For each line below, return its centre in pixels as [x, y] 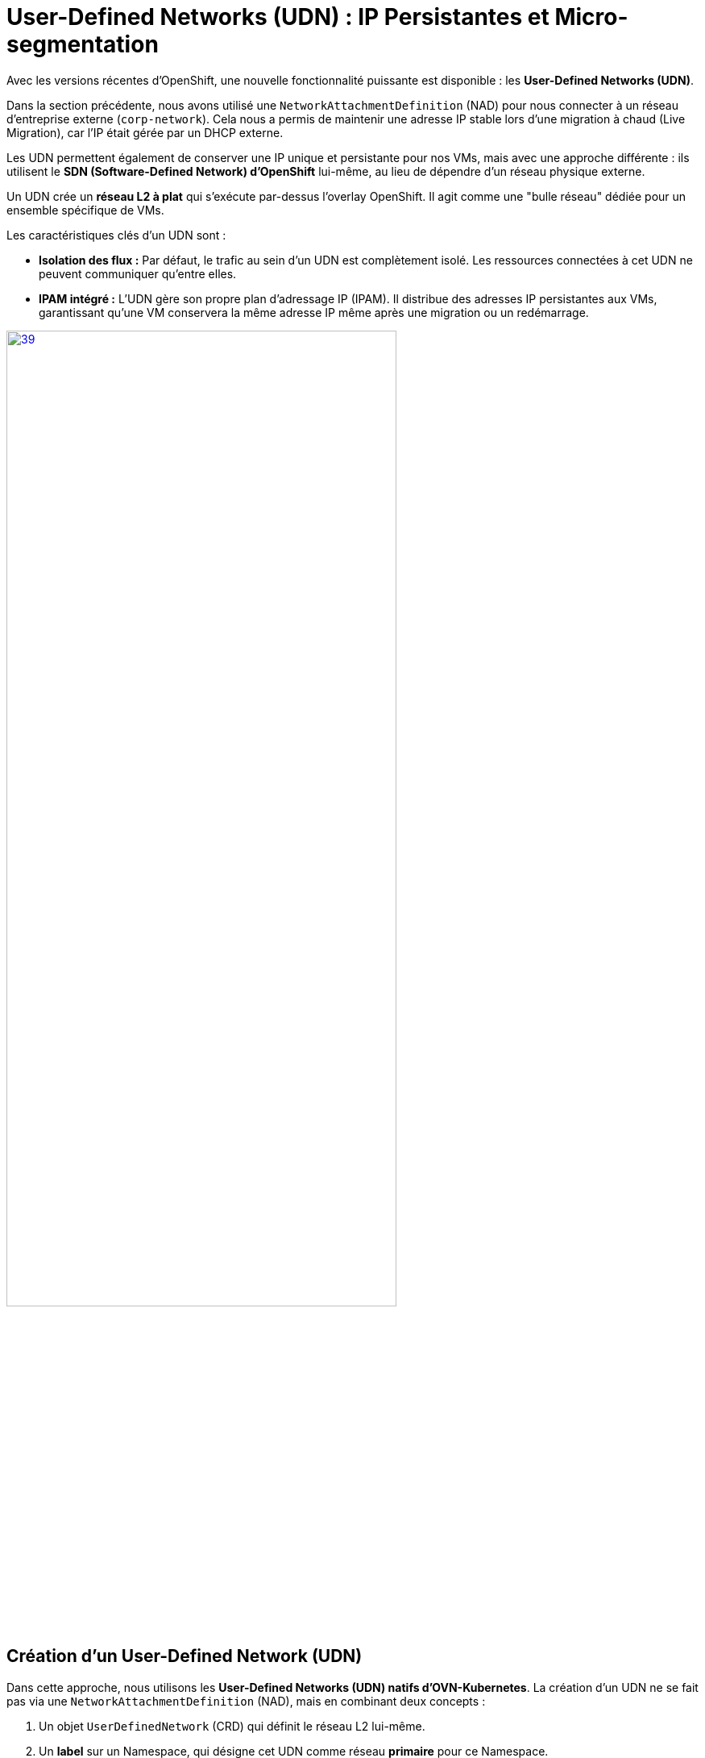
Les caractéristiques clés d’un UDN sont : [116, 235]
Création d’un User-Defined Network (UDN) [185, 1656]
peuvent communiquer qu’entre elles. [138, 273]
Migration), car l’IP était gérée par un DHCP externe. [145, 132]
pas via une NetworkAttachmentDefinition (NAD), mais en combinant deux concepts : [246, 1701]
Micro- [591, 17]
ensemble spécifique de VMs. [85, 210]
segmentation [83, 44]
